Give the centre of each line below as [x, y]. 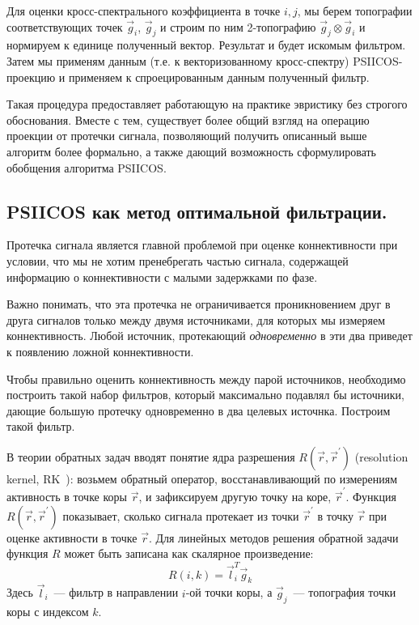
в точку [335, 515]
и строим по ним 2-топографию [238, 26]
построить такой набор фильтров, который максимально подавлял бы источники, [205, 395]
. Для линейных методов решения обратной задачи [273, 537]
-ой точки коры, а [229, 592]
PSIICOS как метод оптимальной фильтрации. [197, 211]
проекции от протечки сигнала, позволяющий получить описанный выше [187, 136]
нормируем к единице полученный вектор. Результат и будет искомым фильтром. [206, 45]
